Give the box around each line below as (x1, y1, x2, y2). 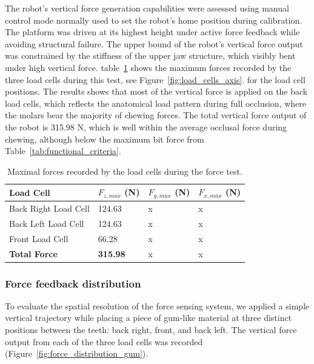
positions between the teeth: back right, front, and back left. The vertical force (5, 323, 297, 336)
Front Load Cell (9, 232, 68, 244)
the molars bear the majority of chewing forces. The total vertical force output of (5, 109, 307, 121)
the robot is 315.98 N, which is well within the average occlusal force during (5, 120, 287, 133)
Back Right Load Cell (9, 202, 90, 215)
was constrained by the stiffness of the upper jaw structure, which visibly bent (5, 49, 296, 62)
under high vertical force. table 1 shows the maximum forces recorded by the (5, 61, 292, 73)
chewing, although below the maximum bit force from (5, 132, 204, 145)
